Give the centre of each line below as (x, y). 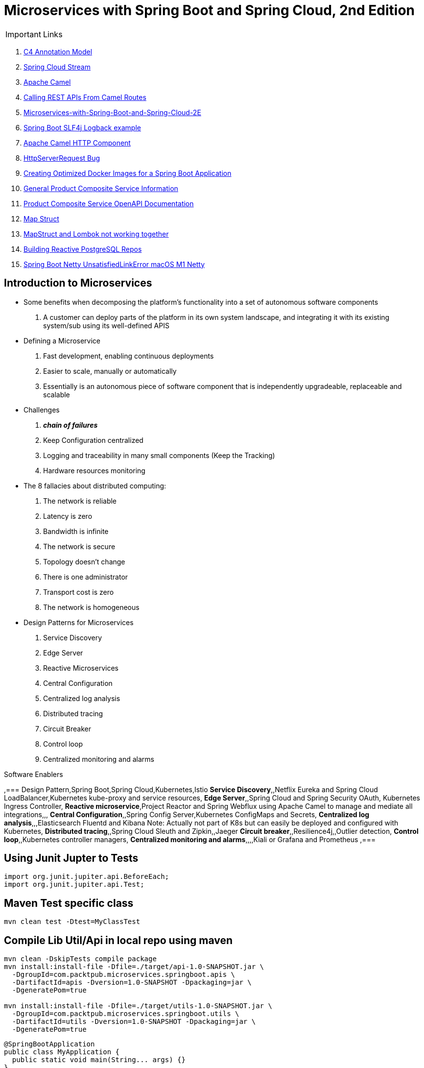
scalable (57, 394)
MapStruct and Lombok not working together (96, 234)
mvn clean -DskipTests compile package (80, 959)
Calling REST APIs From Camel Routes (85, 97)
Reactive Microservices (81, 668)
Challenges (42, 410)
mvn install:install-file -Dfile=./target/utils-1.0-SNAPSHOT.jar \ (138, 1006)
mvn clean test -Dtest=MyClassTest (72, 922)
